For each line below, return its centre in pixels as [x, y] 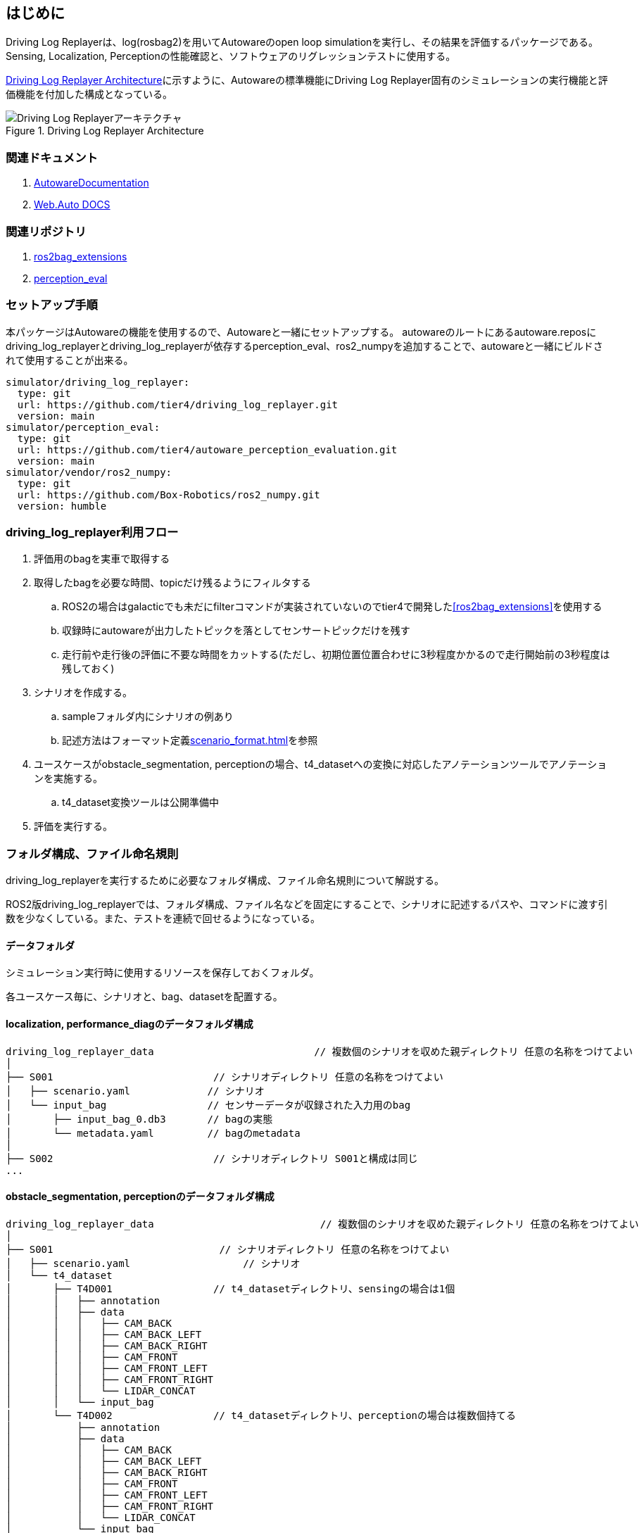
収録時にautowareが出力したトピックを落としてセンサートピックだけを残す [236, 631]
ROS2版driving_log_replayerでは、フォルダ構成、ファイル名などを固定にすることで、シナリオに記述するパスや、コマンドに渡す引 [307, 904]
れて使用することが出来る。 [70, 360]
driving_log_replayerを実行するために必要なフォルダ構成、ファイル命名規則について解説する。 [225, 881]
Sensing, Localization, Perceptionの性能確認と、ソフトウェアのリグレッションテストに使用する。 [231, 56]
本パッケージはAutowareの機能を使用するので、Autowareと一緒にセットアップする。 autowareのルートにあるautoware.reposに [301, 332]
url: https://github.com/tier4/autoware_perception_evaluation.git [207, 449]
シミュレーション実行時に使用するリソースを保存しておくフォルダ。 [163, 973]
